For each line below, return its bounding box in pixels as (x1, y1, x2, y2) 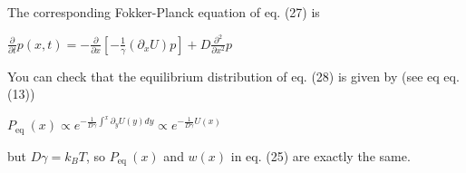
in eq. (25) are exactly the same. (230, 146, 411, 165)
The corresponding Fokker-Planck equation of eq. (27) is (7, 3, 320, 21)
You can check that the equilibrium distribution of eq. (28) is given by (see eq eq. (7, 66, 460, 85)
